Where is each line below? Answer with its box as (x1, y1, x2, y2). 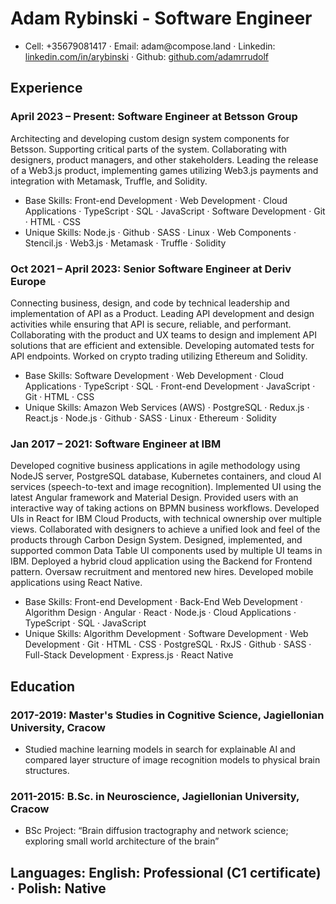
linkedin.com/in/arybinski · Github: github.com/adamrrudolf (24, 50, 270, 62)
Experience (10, 80, 83, 97)
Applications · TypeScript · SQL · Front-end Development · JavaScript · (24, 380, 316, 392)
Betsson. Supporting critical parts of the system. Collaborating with (10, 143, 287, 155)
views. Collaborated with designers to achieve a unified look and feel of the (10, 523, 321, 536)
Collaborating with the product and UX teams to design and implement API (10, 328, 317, 341)
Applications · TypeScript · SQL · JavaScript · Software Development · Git (24, 205, 326, 217)
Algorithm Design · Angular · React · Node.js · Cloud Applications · (24, 607, 297, 619)
